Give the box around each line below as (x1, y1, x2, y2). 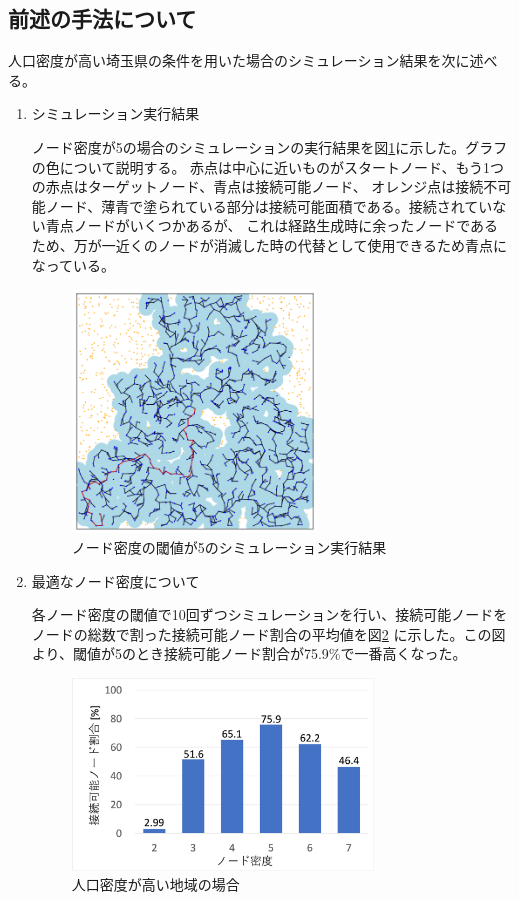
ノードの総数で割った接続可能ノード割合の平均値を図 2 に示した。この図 (31, 623, 506, 644)
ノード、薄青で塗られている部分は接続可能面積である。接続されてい (45, 195, 493, 216)
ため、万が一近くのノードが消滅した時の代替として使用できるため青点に (31, 234, 508, 255)
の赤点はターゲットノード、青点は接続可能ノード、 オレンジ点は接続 (31, 176, 484, 197)
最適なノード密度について (31, 570, 200, 591)
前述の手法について (8, 3, 197, 34)
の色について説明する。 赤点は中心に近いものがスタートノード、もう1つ (31, 156, 505, 177)
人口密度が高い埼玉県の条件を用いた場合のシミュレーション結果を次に (8, 50, 470, 71)
